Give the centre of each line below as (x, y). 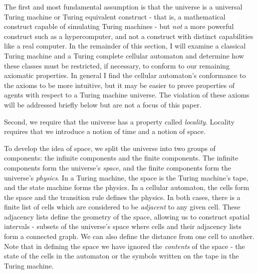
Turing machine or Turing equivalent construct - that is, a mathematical (115, 16)
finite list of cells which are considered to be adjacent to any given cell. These (122, 207)
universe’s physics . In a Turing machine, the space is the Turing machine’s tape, (126, 177)
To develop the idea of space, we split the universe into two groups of (110, 148)
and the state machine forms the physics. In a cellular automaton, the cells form (127, 187)
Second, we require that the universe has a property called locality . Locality (120, 121)
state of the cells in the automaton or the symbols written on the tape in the (122, 256)
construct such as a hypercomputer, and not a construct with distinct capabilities (129, 36)
